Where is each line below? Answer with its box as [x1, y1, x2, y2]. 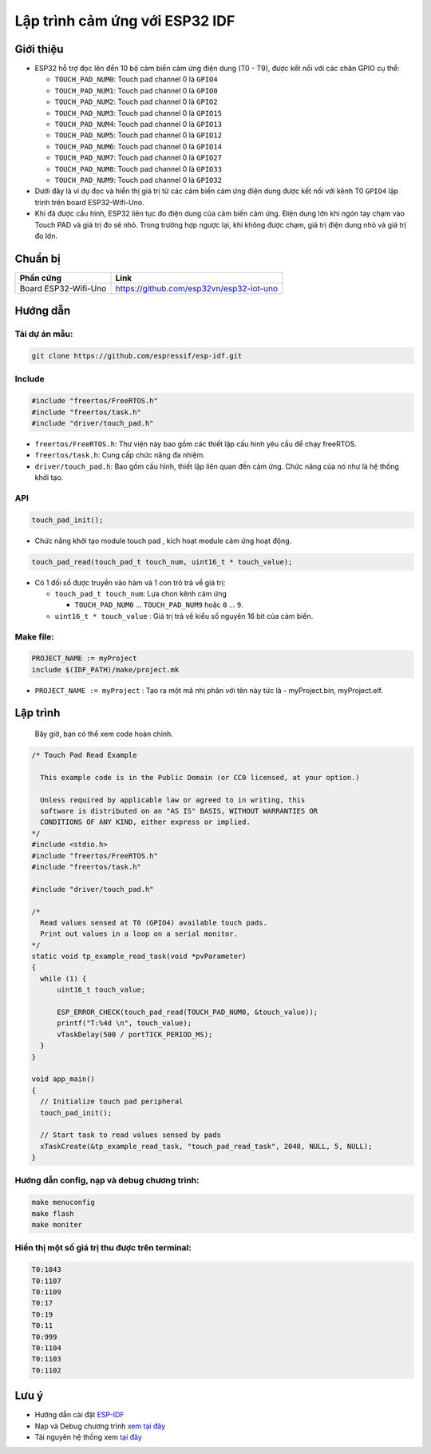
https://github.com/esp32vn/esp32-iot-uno [115, 283, 279, 294]
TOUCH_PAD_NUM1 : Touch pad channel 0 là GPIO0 [54, 85, 219, 95]
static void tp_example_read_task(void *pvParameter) [31, 952, 247, 961]
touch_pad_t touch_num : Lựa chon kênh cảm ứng [54, 588, 227, 598]
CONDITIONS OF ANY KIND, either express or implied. [40, 818, 251, 826]
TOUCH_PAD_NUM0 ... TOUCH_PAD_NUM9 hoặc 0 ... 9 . [74, 600, 243, 610]
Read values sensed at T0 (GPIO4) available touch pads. [40, 918, 267, 927]
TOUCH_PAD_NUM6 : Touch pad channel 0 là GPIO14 [54, 141, 223, 151]
